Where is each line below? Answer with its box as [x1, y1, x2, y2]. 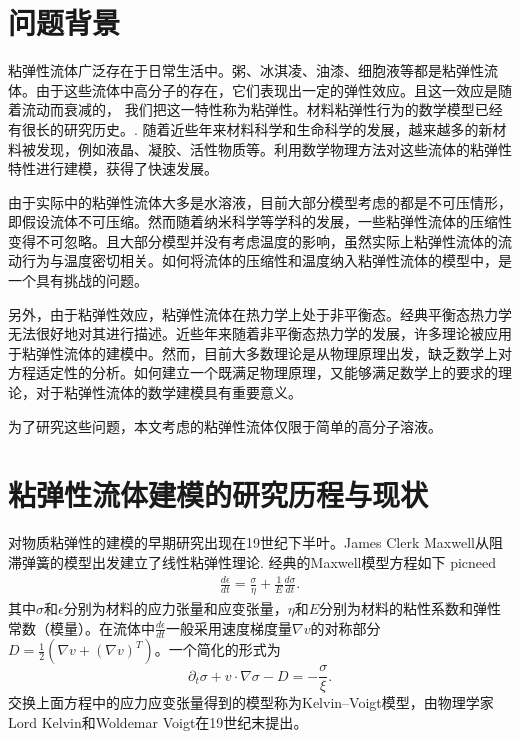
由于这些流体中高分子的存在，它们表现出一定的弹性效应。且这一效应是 [35, 79, 498, 100]
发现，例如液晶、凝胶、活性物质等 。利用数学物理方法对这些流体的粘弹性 [35, 138, 512, 159]
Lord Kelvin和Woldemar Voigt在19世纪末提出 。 [8, 711, 308, 732]
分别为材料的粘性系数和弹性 [319, 597, 501, 618]
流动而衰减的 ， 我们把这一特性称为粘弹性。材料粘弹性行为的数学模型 [21, 99, 475, 120]
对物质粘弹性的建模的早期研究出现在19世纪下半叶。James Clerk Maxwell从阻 [8, 532, 503, 553]
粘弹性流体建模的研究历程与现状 [8, 474, 429, 515]
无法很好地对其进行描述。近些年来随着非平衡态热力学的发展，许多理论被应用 [8, 323, 512, 344]
